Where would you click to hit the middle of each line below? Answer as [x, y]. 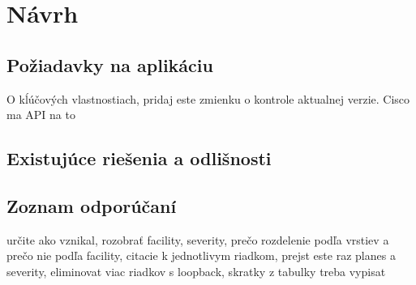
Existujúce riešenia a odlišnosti [139, 158]
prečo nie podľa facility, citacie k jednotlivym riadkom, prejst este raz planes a [201, 255]
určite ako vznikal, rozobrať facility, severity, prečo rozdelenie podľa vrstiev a [198, 239]
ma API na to [41, 115]
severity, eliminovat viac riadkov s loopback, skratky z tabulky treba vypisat [196, 271]
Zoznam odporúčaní [92, 205]
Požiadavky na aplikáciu [110, 64]
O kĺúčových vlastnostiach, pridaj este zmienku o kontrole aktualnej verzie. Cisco [208, 98]
